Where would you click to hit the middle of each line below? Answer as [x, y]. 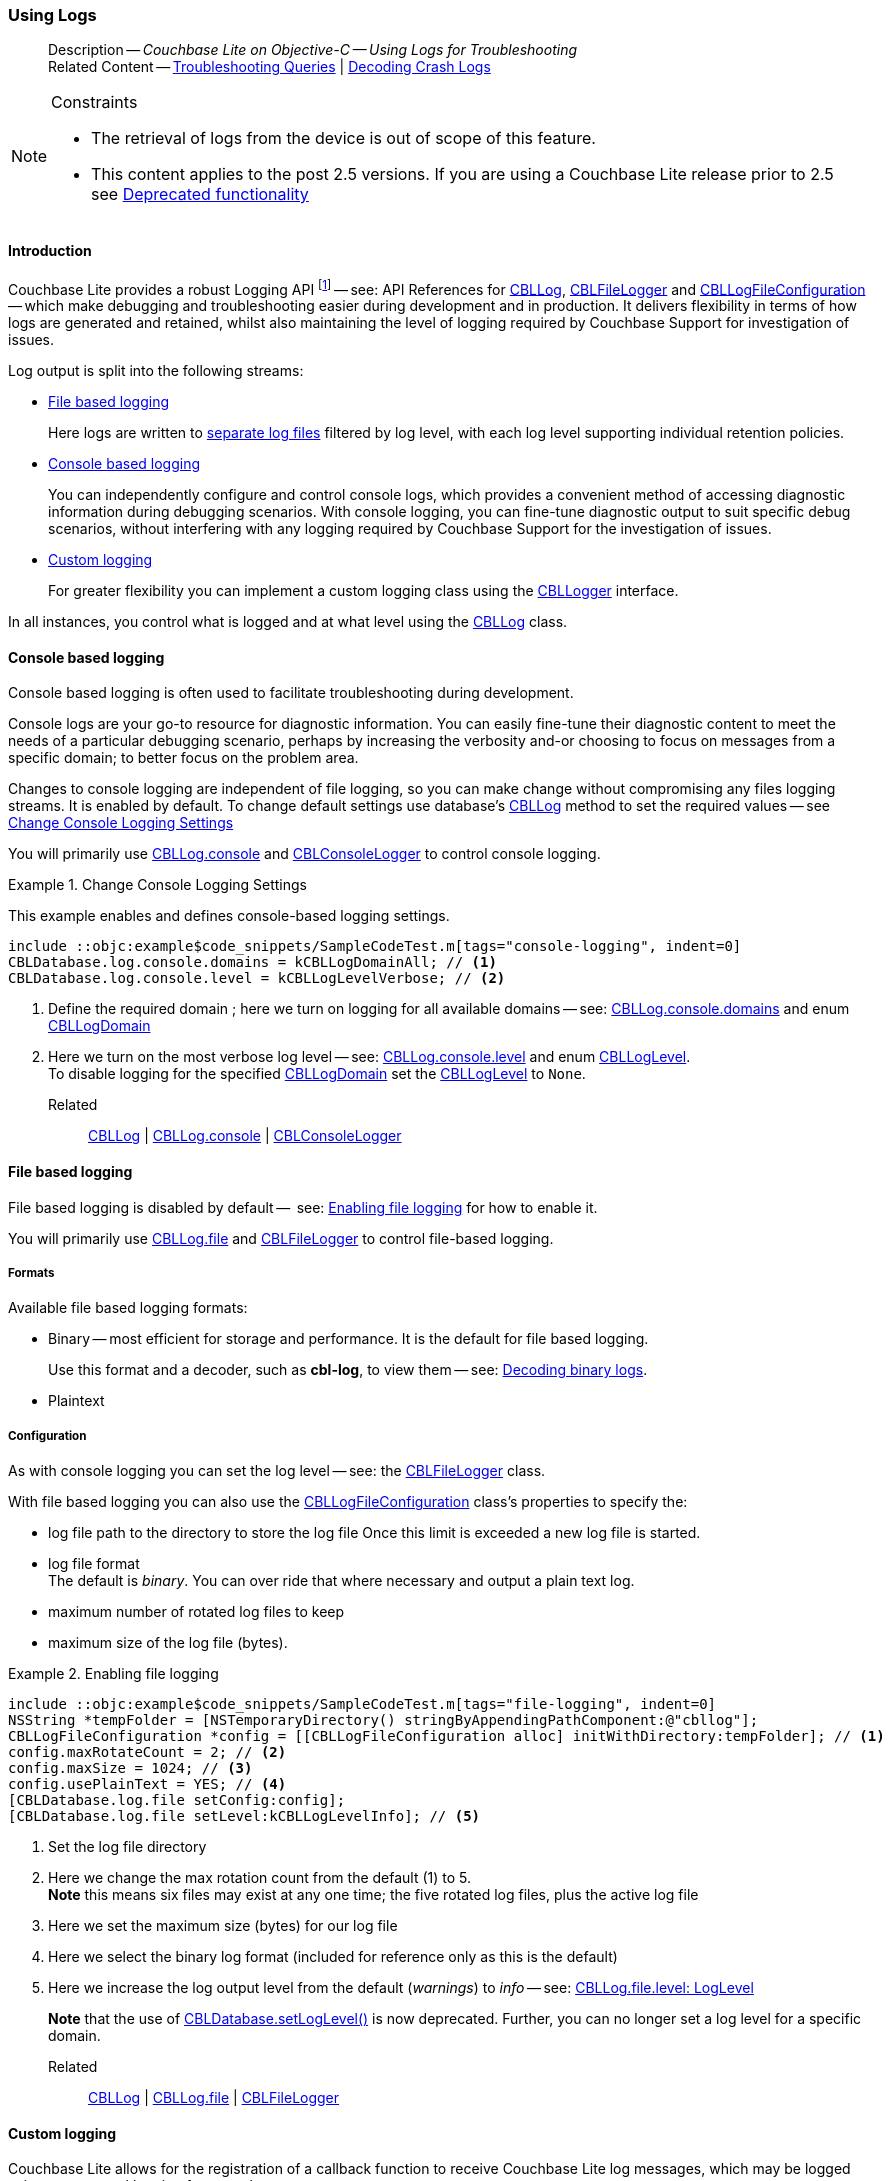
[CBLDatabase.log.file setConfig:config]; [177, 1800]
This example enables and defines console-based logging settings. [229, 916]
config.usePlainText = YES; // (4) [147, 1784]
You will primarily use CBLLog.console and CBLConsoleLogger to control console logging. [304, 854]
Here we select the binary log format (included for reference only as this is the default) [333, 1957]
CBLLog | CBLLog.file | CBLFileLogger [214, 2098]
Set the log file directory [127, 1847]
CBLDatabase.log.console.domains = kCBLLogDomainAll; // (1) [252, 962]
